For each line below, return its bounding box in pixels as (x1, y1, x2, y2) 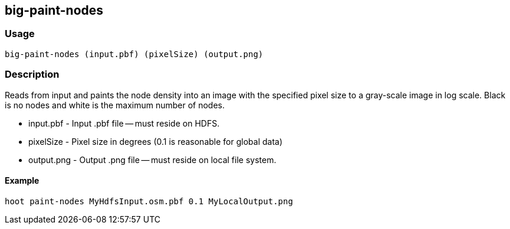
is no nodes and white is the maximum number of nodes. (5, 99, 225, 110)
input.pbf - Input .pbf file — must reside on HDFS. (28, 118, 220, 128)
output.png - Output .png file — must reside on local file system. (28, 154, 277, 165)
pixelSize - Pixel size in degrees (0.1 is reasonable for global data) (28, 136, 283, 147)
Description (5, 68, 60, 81)
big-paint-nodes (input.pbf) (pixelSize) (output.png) (5, 49, 264, 59)
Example (5, 175, 40, 186)
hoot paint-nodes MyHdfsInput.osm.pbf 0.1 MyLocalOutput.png (5, 196, 293, 206)
